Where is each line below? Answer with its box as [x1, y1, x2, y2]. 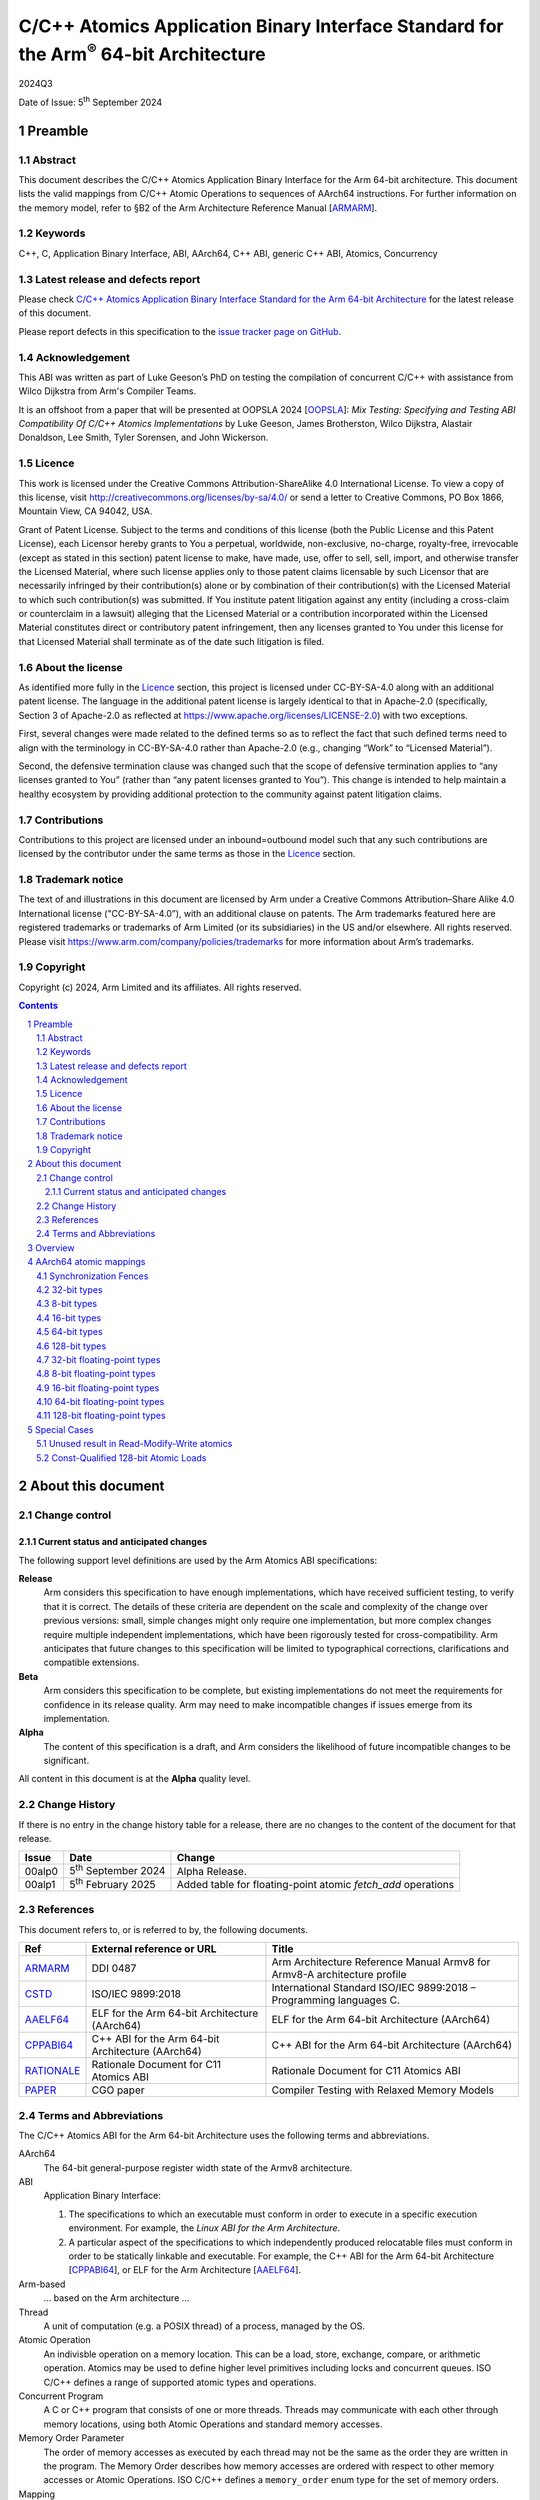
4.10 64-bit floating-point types [36, 1396, 165, 1408]
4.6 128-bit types [36, 1340, 107, 1352]
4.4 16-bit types [36, 1311, 102, 1324]
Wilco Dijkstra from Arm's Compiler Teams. [18, 385, 197, 397]
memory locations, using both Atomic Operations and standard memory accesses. [43, 2418, 383, 2430]
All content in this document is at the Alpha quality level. [18, 1773, 251, 1785]
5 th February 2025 [69, 1875, 156, 1892]
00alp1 [24, 1877, 56, 1891]
